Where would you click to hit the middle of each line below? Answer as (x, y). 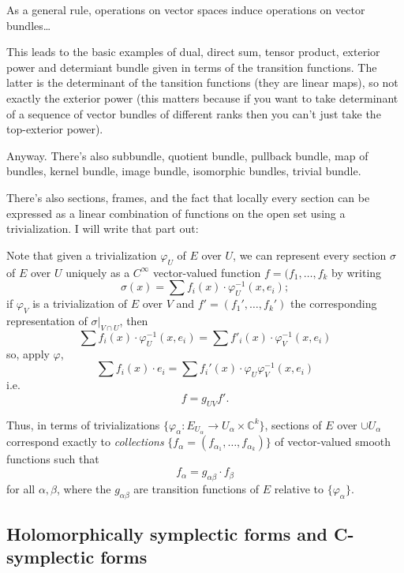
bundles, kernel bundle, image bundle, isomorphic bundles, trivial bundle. (184, 171)
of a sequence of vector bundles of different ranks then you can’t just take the (194, 113)
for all (21, 488)
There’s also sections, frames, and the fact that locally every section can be (188, 197)
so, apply (28, 353)
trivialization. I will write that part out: (103, 228)
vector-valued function (207, 272)
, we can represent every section (310, 255)
